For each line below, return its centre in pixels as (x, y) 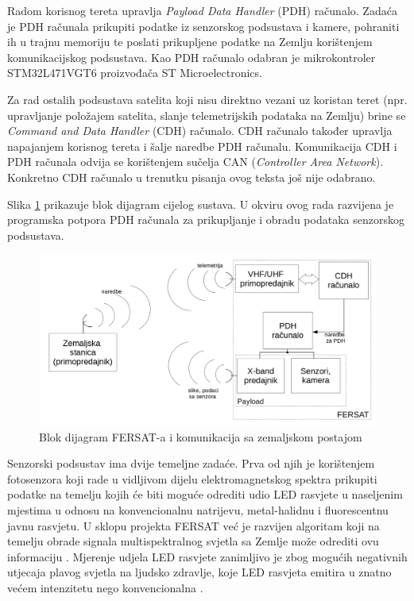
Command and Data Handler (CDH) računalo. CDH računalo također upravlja (200, 131)
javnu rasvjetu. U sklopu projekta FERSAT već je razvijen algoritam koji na (193, 525)
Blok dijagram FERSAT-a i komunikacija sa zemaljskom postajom (201, 436)
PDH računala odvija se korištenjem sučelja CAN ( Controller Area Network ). (195, 162)
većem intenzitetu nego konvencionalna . (105, 587)
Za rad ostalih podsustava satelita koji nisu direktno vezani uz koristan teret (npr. (207, 99)
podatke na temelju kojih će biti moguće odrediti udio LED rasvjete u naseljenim (205, 494)
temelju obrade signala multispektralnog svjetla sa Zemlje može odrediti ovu (193, 541)
